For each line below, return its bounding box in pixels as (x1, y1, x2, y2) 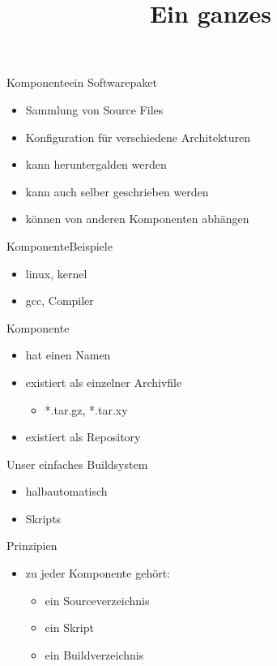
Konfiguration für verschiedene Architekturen (25, 128, 250, 145)
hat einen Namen (25, 346, 111, 363)
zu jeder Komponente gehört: (25, 565, 170, 582)
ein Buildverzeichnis (45, 646, 144, 663)
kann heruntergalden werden (25, 156, 167, 173)
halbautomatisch (25, 483, 108, 500)
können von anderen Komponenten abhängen (25, 210, 249, 227)
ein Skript (45, 619, 94, 636)
